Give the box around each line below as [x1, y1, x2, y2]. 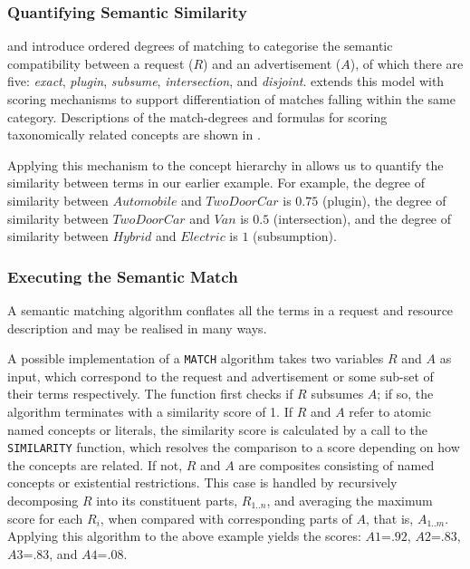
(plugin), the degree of [321, 190, 446, 209]
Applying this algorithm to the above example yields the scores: [7, 526, 361, 545]
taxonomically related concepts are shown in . [7, 125, 261, 144]
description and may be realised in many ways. [7, 318, 267, 337]
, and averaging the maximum [266, 491, 433, 510]
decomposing [7, 491, 79, 510]
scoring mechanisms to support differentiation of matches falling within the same [7, 90, 456, 108]
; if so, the [377, 384, 434, 403]
